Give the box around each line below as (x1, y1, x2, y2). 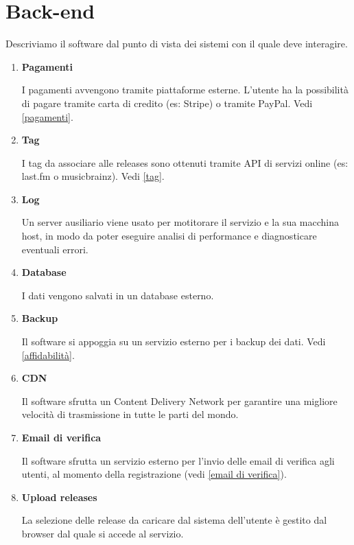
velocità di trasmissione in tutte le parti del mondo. (21, 407, 239, 421)
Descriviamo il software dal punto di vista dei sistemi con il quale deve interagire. (5, 36, 348, 51)
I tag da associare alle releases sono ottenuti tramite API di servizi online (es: (21, 155, 349, 170)
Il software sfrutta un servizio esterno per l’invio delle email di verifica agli (21, 453, 335, 467)
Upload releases (21, 489, 97, 504)
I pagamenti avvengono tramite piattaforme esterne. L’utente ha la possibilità (21, 82, 349, 97)
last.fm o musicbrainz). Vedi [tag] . (21, 169, 165, 183)
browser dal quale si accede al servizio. (21, 526, 184, 540)
